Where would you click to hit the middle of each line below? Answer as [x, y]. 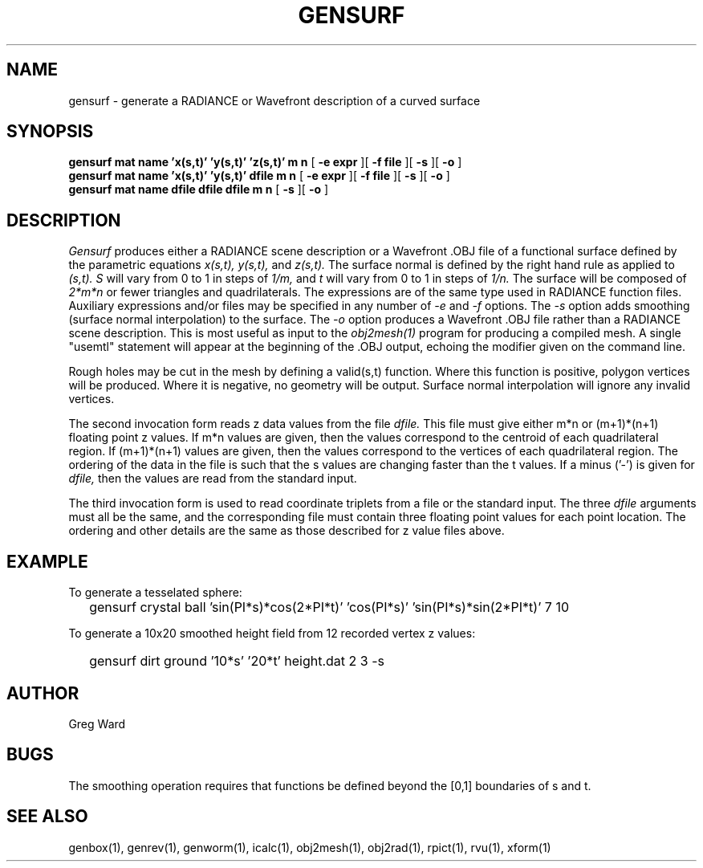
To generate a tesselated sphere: [155, 593]
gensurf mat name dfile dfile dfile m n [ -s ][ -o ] [199, 189]
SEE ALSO [47, 817]
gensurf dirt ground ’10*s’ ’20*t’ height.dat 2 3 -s [237, 661]
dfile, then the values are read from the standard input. [213, 479]
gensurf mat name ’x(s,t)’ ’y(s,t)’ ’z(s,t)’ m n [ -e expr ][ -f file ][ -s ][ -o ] [265, 162]
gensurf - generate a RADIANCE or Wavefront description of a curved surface [274, 100]
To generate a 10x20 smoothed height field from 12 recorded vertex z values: [272, 634]
